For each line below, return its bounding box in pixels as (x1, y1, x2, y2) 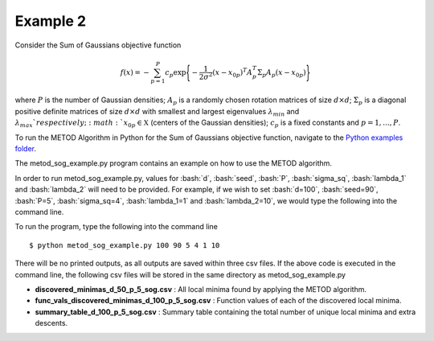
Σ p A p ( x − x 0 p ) (257, 68, 307, 79)
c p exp (165, 68, 186, 79)
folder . (14, 144, 36, 154)
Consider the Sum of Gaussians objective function (14, 40, 182, 50)
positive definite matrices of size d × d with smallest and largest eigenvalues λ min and (14, 106, 300, 118)
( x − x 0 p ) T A (211, 67, 253, 79)
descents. (35, 318, 68, 328)
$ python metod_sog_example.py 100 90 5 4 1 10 (29, 240, 220, 249)
